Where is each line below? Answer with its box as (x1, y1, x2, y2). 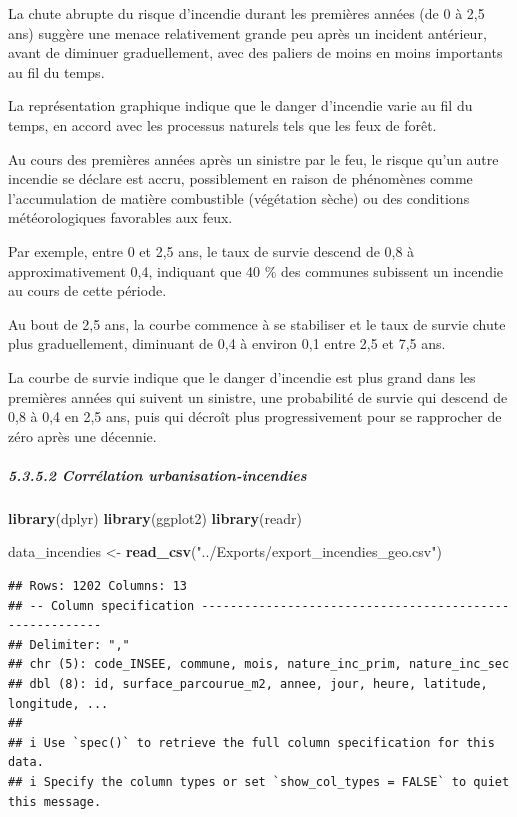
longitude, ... (8, 696, 109, 711)
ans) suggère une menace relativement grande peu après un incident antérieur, (8, 22, 487, 43)
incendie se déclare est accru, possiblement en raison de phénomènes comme (8, 168, 473, 189)
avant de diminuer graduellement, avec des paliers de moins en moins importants (8, 42, 503, 63)
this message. (8, 794, 102, 809)
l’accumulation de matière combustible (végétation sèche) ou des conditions (8, 187, 470, 208)
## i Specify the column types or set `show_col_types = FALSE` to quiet (8, 774, 510, 789)
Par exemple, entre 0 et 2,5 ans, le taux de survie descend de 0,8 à (8, 240, 415, 261)
